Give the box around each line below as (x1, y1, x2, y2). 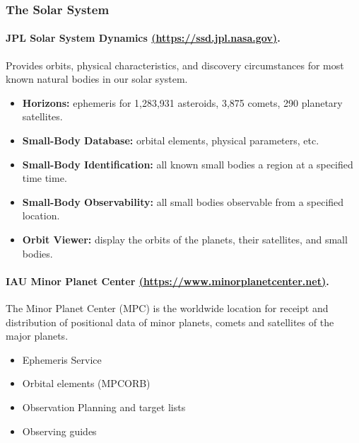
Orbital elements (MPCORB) (22, 376, 151, 391)
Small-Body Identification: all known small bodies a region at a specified (22, 156, 353, 171)
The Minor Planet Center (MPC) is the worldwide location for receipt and (6, 300, 329, 315)
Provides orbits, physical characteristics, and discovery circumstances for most (6, 57, 344, 72)
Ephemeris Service (22, 352, 102, 367)
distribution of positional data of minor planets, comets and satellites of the (6, 314, 334, 329)
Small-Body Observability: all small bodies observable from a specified (22, 194, 344, 209)
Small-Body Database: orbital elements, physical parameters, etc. (22, 133, 319, 148)
